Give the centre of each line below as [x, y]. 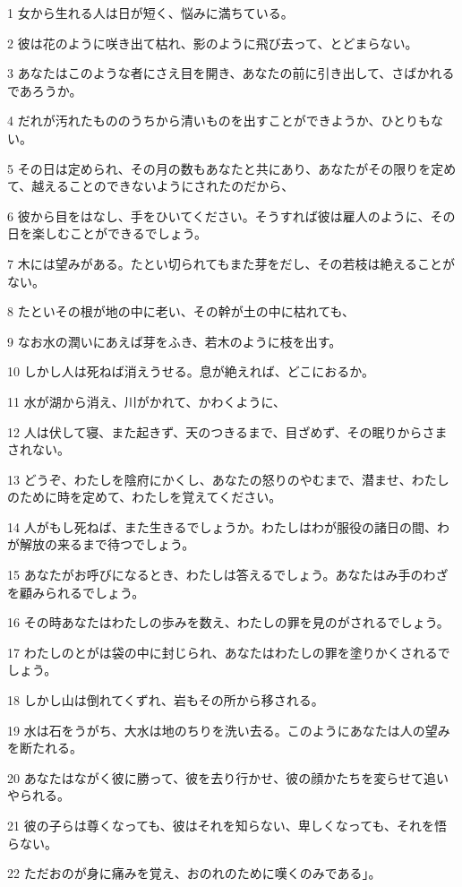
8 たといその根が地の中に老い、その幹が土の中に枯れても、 [181, 311]
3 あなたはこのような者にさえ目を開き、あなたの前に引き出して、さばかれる [231, 73]
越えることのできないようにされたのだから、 [163, 186]
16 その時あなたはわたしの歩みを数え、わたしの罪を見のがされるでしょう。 [228, 622]
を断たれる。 [45, 748]
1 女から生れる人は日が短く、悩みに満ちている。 [150, 13]
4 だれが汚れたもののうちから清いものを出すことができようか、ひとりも [219, 121]
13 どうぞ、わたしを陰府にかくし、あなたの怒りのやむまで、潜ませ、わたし [228, 479]
